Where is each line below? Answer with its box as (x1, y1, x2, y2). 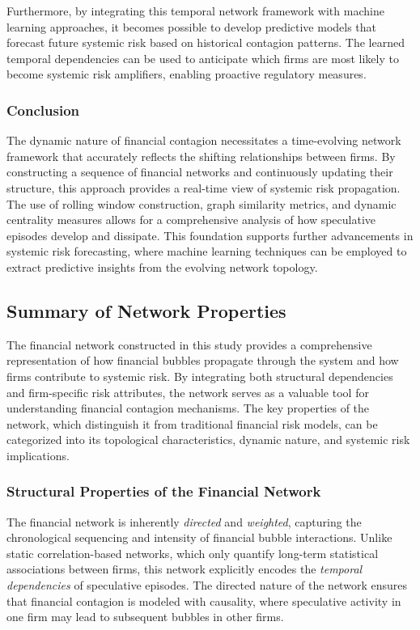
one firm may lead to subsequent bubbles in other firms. (6, 608, 284, 625)
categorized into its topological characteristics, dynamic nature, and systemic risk (6, 431, 410, 448)
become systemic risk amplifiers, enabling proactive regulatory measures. (6, 66, 367, 82)
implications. (6, 446, 70, 463)
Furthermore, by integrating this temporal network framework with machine (6, 2, 384, 19)
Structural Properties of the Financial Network (6, 481, 321, 501)
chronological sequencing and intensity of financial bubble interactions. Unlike (6, 529, 392, 546)
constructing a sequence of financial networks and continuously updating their (6, 163, 393, 180)
